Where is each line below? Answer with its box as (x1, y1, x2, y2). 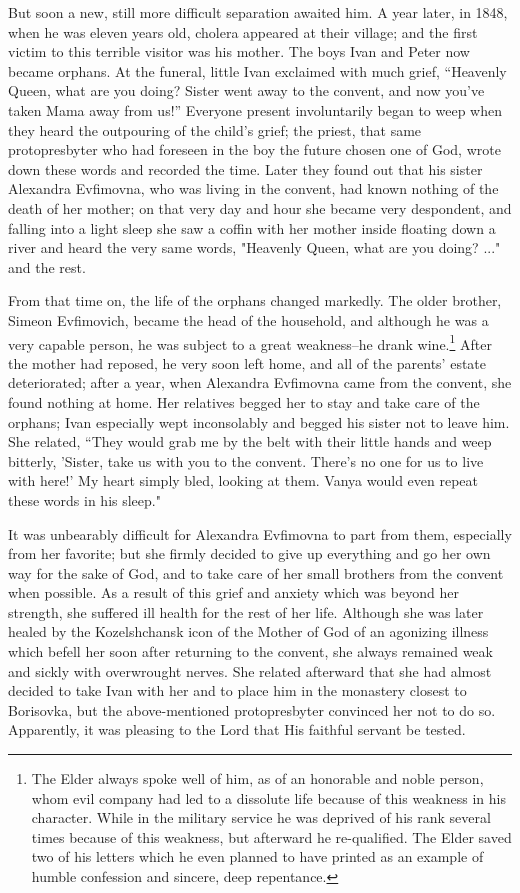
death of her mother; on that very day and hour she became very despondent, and (8, 197, 512, 218)
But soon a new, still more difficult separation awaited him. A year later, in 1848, (8, 2, 508, 22)
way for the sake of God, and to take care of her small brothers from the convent (8, 562, 504, 583)
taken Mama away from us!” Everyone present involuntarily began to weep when (8, 99, 502, 120)
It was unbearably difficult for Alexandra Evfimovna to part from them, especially (8, 523, 512, 544)
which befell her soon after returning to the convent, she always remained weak (8, 641, 493, 662)
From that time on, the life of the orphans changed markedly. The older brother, (8, 290, 502, 311)
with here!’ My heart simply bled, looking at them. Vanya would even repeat (8, 470, 478, 491)
